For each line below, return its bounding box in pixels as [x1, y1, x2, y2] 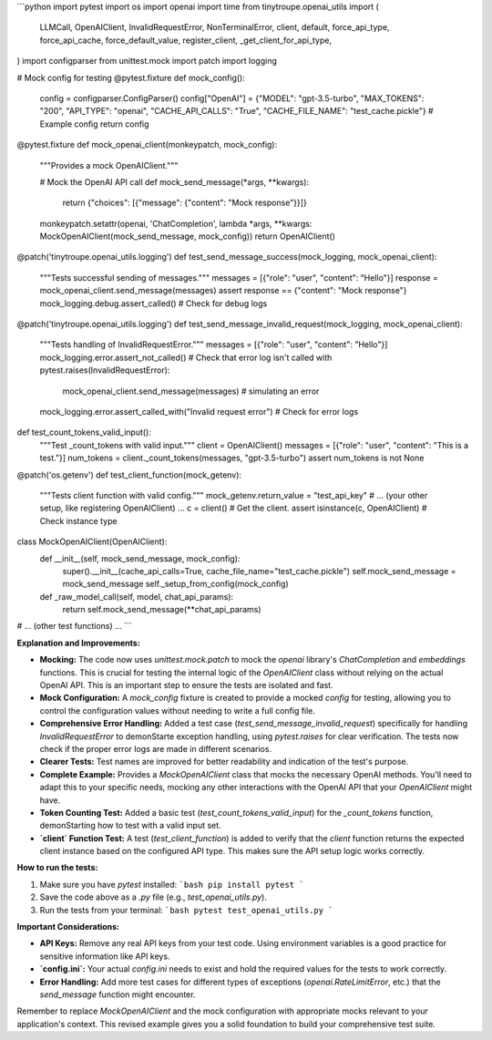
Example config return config [39, 118, 149, 129]
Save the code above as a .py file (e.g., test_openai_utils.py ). [39, 891, 268, 902]
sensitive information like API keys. [39, 951, 170, 962]
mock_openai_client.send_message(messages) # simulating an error [62, 386, 320, 396]
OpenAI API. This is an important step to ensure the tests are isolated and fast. [39, 680, 333, 691]
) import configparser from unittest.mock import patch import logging [16, 56, 278, 67]
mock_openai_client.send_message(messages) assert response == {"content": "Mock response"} [39, 285, 407, 296]
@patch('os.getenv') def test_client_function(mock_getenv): [16, 469, 241, 480]
